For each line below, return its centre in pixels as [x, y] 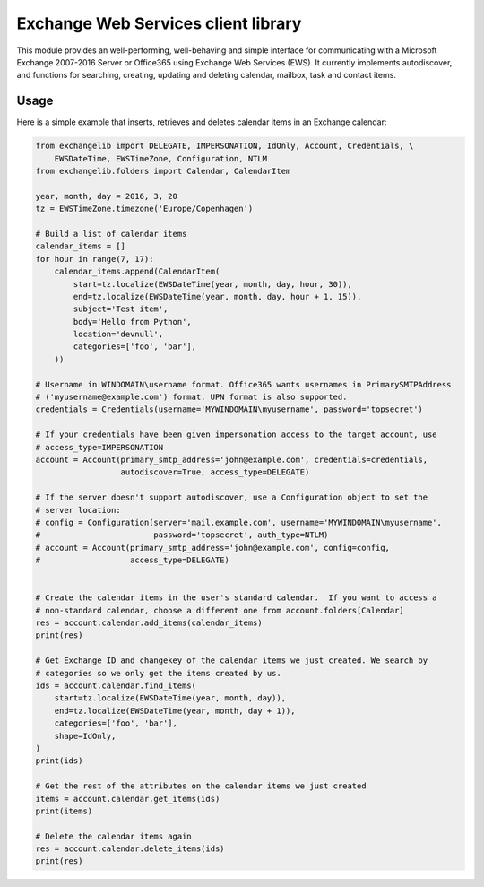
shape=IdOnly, [85, 736]
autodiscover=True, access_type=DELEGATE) [215, 472]
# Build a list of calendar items [111, 234]
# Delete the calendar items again [113, 836]
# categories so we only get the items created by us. [158, 673]
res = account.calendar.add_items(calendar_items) [149, 623]
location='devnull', [118, 335]
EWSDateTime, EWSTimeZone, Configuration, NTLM [161, 158]
